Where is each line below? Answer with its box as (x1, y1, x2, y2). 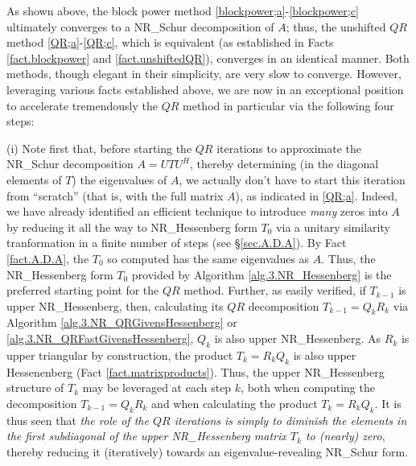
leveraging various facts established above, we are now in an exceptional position (6, 80, 404, 97)
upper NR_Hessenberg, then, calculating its (6, 297, 224, 314)
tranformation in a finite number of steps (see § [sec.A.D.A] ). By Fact (6, 234, 347, 251)
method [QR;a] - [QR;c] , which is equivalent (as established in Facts (6, 34, 334, 51)
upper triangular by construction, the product (6, 346, 233, 363)
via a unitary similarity (276, 218, 390, 235)
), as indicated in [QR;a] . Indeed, (235, 187, 397, 204)
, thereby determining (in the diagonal (189, 155, 379, 172)
